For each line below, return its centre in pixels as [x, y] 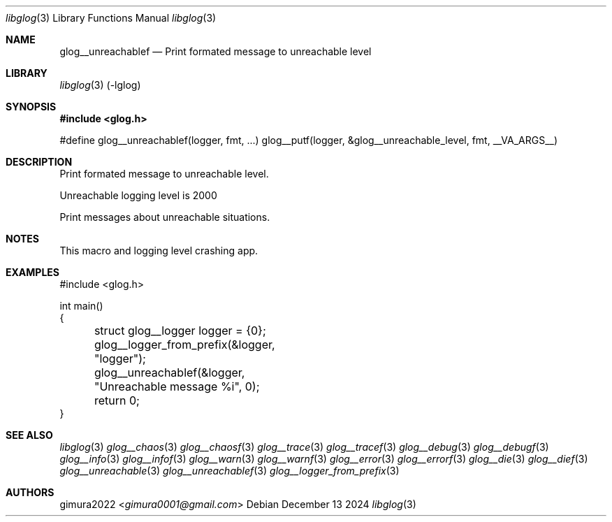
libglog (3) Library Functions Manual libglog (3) [111, 18]
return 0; [117, 400]
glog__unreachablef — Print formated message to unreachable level [216, 51]
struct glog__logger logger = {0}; [180, 331]
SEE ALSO [29, 435]
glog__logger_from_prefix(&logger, [184, 345]
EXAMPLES [32, 272]
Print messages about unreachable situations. [165, 217]
